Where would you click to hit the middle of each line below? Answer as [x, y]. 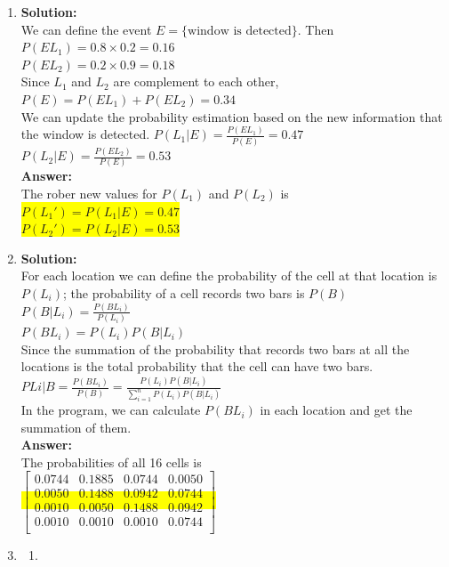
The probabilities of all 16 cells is [111, 462]
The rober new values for [89, 193]
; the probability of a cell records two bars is [184, 292]
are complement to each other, [196, 81]
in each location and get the [336, 410]
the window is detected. [85, 134]
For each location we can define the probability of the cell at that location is [229, 275]
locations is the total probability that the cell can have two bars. [197, 366]
